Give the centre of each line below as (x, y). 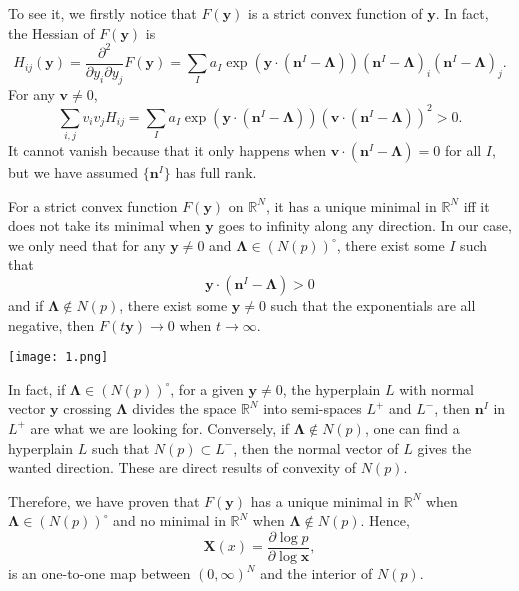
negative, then (51, 324)
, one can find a (412, 427)
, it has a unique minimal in (351, 205)
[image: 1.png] (58, 357)
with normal (436, 388)
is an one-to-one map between (99, 573)
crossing (87, 408)
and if (26, 304)
